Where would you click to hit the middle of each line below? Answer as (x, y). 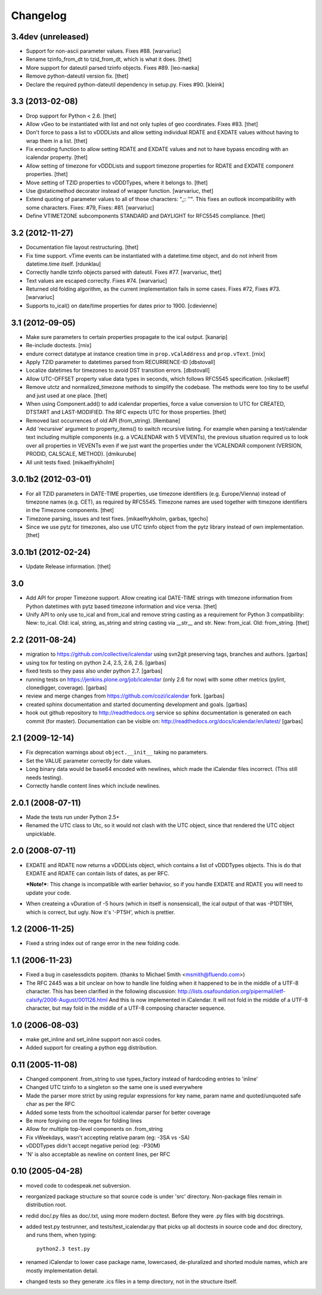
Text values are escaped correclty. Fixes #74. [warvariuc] (97, 280)
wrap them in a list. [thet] (57, 141)
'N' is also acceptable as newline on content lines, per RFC (98, 1154)
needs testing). (44, 777)
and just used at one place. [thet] (66, 395)
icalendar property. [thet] (57, 158)
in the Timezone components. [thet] (70, 510)
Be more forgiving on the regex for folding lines (84, 1121)
